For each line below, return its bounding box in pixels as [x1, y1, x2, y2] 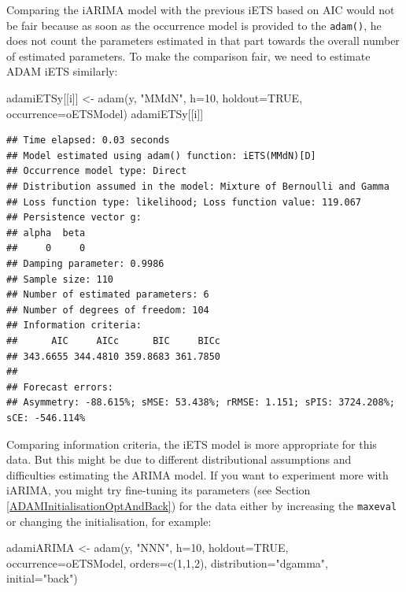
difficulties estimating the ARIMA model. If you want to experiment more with [6, 466, 389, 483]
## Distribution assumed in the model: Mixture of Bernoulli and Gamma [6, 181, 389, 192]
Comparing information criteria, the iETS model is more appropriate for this [6, 435, 377, 452]
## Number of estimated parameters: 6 [6, 289, 209, 301]
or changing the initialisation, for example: [6, 512, 212, 529]
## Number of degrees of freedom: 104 [6, 304, 209, 316]
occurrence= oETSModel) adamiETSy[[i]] [6, 105, 204, 121]
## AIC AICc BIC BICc [6, 335, 221, 346]
